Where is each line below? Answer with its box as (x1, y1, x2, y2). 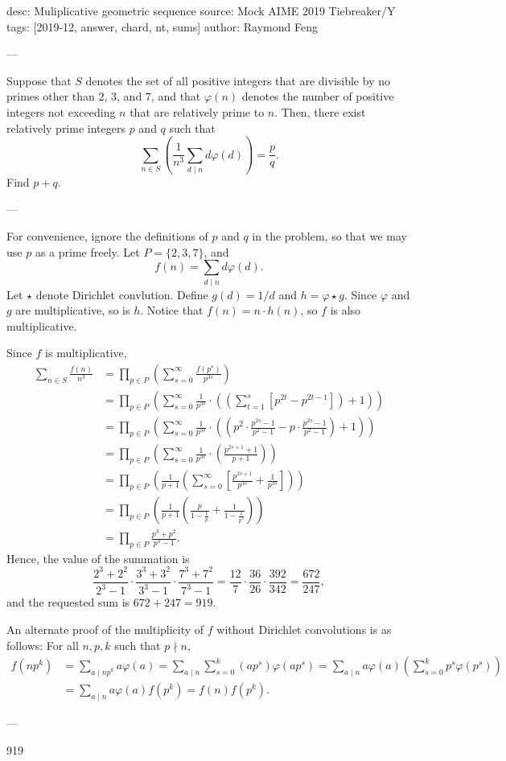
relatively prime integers (6, 119, 125, 136)
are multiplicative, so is (15, 302, 130, 319)
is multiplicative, (45, 344, 127, 361)
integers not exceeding (6, 103, 116, 120)
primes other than (6, 88, 95, 105)
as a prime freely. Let (35, 243, 140, 260)
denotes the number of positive (241, 88, 394, 105)
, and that (150, 88, 201, 105)
